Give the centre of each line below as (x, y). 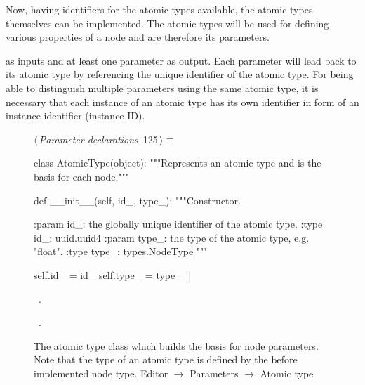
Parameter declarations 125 (98, 139)
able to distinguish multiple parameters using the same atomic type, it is (162, 87)
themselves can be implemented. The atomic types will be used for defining (167, 23)
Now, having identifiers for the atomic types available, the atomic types (159, 9)
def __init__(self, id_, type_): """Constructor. (137, 200)
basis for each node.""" (82, 176)
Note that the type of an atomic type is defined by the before (166, 359)
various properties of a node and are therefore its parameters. (138, 37)
